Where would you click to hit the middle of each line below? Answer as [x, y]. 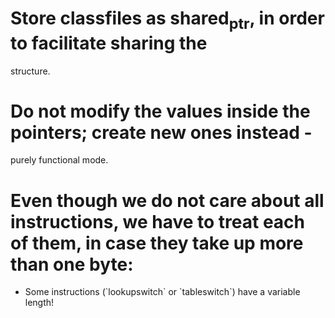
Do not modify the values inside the [160, 111]
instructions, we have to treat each [158, 221]
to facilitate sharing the [109, 43]
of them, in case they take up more [157, 243]
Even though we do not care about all [167, 200]
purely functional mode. [59, 160]
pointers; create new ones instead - [161, 132]
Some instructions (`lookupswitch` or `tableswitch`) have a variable [162, 292]
